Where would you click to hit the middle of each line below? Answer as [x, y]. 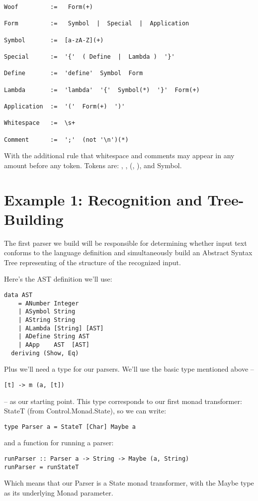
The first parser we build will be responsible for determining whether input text [126, 243]
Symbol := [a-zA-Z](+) [54, 40]
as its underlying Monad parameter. [59, 492]
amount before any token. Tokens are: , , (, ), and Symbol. [93, 165]
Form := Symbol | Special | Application [97, 24]
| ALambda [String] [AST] [61, 328]
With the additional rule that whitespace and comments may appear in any [119, 155]
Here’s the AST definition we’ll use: [58, 279]
